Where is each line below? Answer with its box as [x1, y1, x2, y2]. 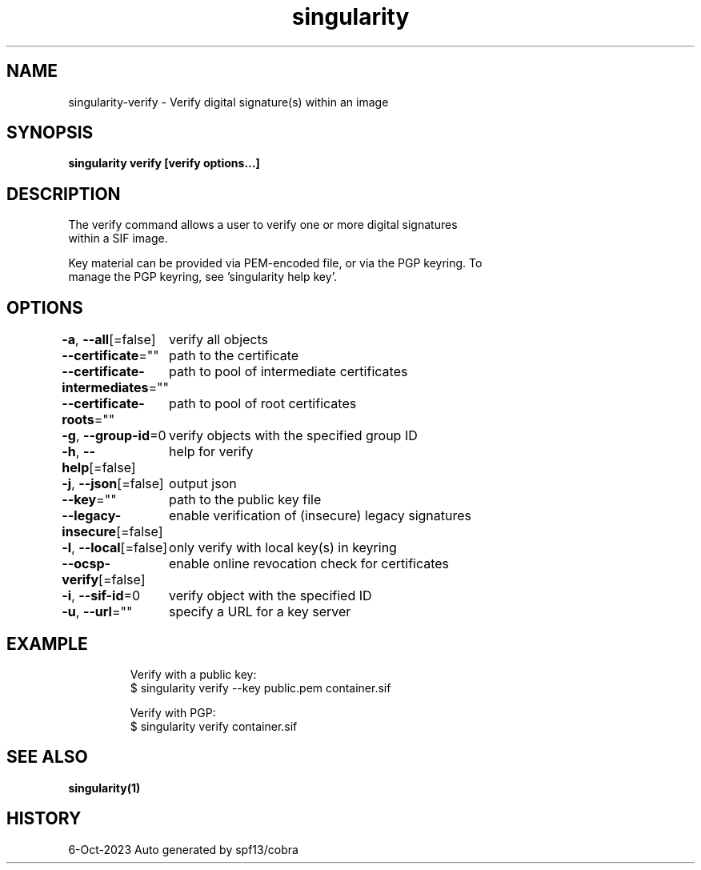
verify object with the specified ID [169, 587, 372, 604]
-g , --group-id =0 [62, 427, 166, 444]
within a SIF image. [68, 231, 168, 246]
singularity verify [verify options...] [68, 156, 260, 170]
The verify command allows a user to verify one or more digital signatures [68, 218, 458, 232]
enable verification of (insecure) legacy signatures [169, 507, 472, 524]
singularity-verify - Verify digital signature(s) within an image [68, 94, 389, 109]
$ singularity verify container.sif [130, 719, 298, 733]
